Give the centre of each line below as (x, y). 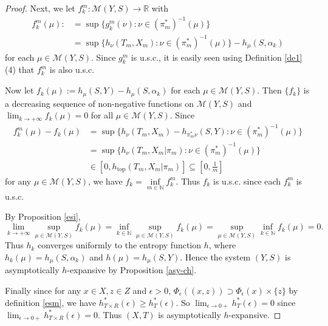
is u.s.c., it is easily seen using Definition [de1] (217, 57)
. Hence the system (215, 256)
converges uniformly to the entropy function (120, 245)
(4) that (20, 70)
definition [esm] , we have (51, 302)
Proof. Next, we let (40, 8)
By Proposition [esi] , (43, 216)
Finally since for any (43, 290)
